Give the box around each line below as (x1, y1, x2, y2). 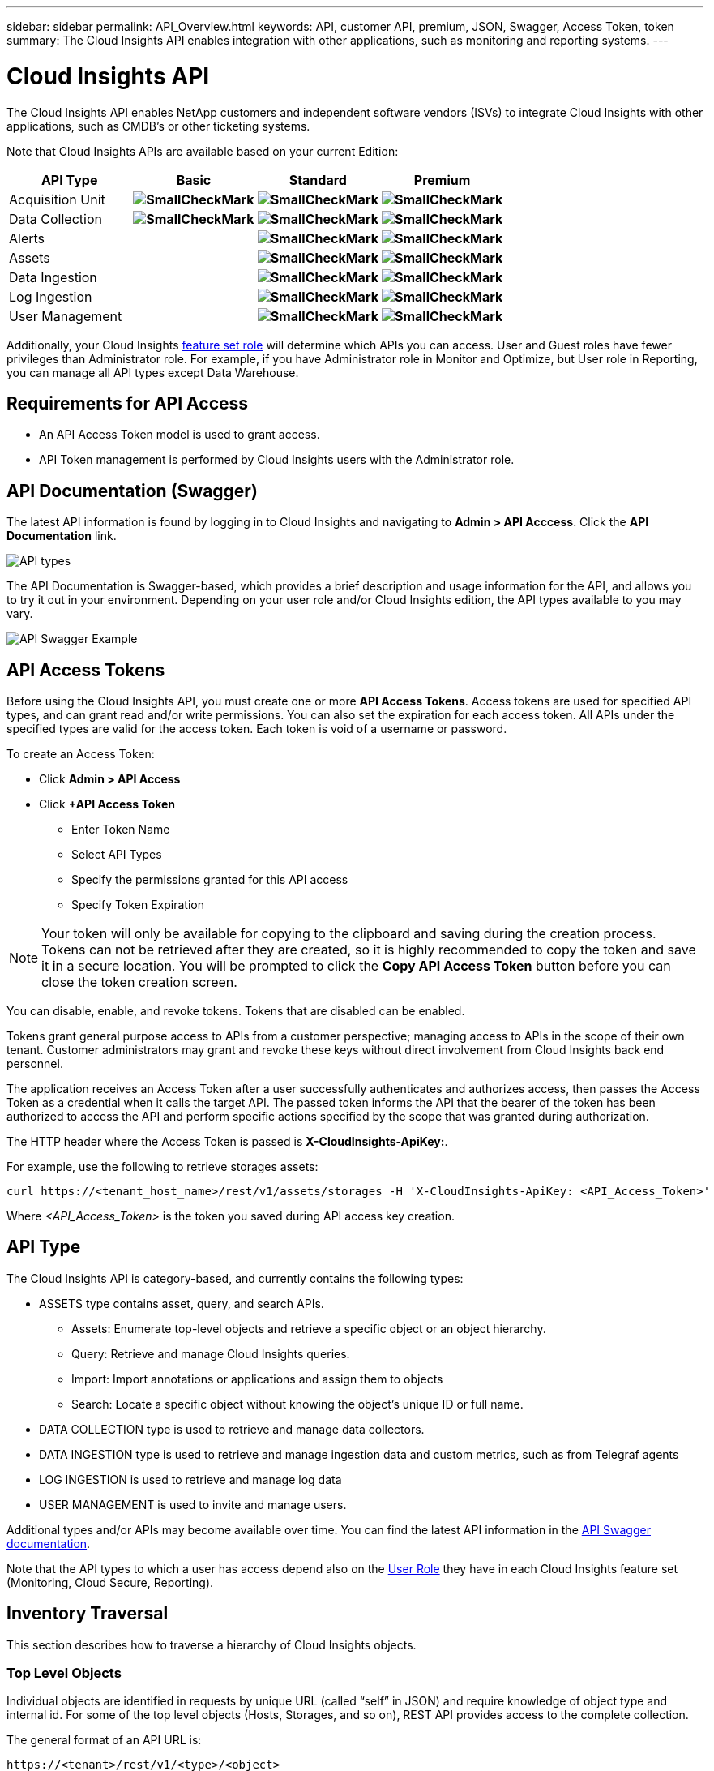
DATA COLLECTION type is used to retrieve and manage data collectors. (39, 1422, 425, 1436)
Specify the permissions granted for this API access (71, 873, 348, 887)
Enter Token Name (71, 822, 170, 837)
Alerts (9, 229, 45, 247)
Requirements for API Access (6, 392, 249, 414)
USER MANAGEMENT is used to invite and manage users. (39, 1497, 347, 1512)
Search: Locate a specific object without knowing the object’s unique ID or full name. (71, 1396, 524, 1411)
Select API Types (71, 847, 162, 862)
